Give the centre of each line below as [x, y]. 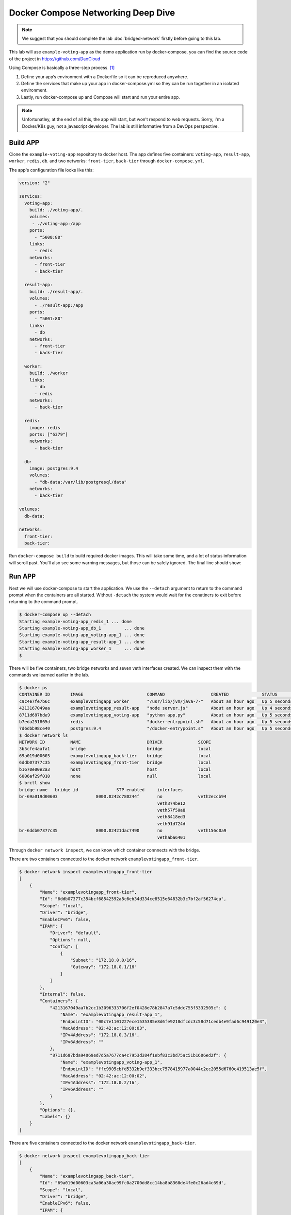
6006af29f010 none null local [115, 776]
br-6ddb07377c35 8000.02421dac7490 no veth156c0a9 [123, 831]
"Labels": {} [55, 1116]
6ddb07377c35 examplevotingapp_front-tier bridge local [115, 763]
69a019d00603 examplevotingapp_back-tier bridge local [115, 755]
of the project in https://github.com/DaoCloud [55, 59]
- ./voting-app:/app [56, 223]
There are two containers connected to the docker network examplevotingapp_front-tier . [104, 859]
